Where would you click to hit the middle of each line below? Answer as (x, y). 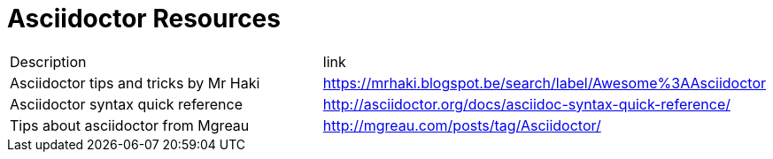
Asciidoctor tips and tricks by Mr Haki (135, 83)
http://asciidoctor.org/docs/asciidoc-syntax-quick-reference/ (526, 104)
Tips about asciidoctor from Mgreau (130, 125)
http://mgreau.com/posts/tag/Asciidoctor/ (462, 125)
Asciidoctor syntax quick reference (126, 104)
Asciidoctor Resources (144, 19)
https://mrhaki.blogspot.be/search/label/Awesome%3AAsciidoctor (544, 83)
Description (48, 61)
